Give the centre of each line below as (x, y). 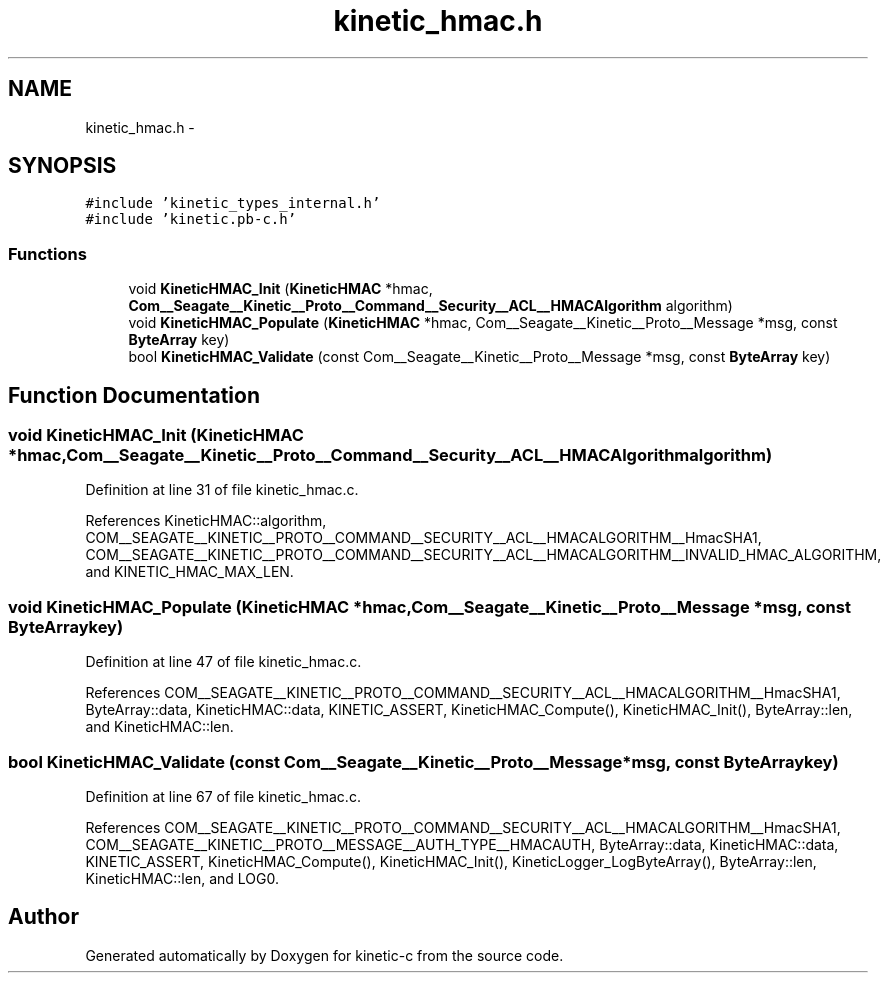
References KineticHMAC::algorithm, (206, 521)
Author (43, 917)
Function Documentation (134, 395)
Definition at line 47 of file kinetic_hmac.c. (223, 662)
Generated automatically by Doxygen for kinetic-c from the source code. (324, 955)
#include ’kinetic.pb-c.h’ (191, 219)
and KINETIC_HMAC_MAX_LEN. (189, 572)
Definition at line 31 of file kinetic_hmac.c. (222, 490)
